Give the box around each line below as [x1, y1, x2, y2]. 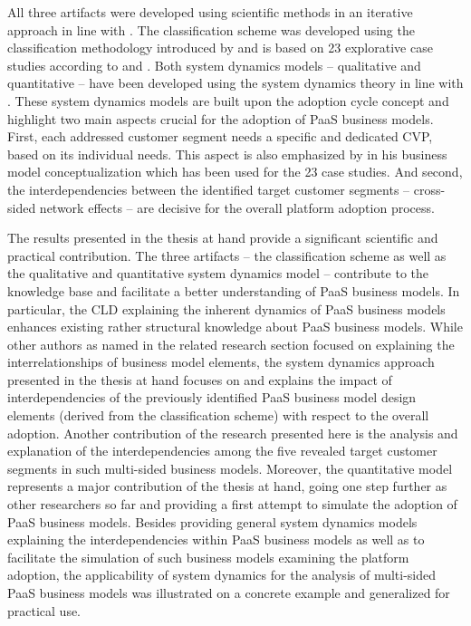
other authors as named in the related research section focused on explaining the [7, 334, 455, 353]
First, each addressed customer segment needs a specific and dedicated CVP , [7, 127, 433, 146]
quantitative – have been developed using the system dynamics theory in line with [7, 73, 464, 92]
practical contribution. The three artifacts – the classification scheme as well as [7, 246, 447, 265]
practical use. [7, 601, 82, 620]
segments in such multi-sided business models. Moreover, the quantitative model [7, 458, 453, 477]
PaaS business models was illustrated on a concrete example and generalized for [7, 583, 450, 602]
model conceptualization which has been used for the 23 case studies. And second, [7, 162, 463, 181]
